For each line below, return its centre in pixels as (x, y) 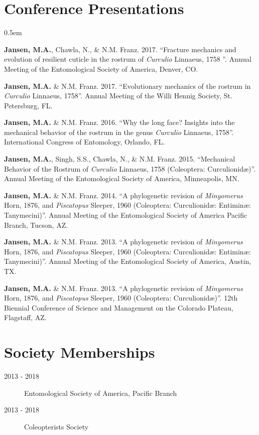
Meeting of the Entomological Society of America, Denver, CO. (101, 68)
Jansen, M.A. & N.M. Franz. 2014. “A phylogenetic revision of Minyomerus (123, 195)
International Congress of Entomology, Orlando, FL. (85, 142)
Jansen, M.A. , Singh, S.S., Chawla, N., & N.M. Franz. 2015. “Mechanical (120, 159)
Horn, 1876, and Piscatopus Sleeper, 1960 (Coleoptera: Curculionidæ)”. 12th (121, 298)
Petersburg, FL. (28, 105)
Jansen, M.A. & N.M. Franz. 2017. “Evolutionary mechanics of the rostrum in (127, 86)
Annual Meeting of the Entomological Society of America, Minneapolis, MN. (122, 178)
